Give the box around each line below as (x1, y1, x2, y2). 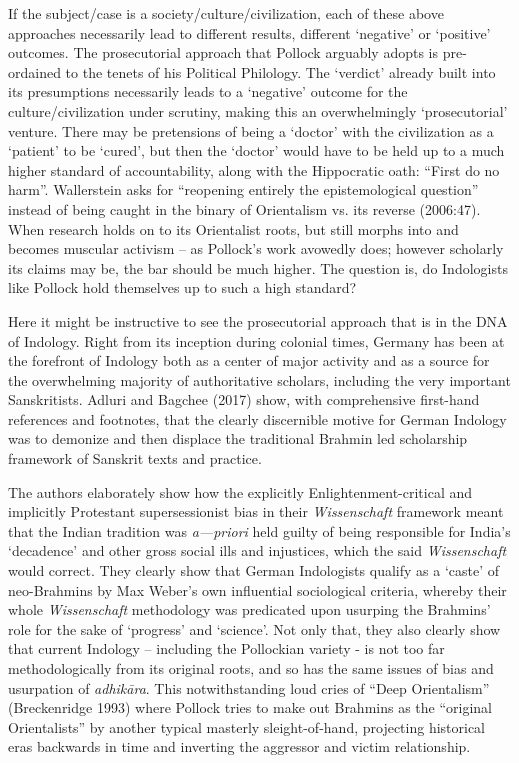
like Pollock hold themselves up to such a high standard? (8, 277, 357, 298)
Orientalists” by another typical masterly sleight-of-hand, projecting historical (8, 716, 486, 737)
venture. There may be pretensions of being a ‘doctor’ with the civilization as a (8, 120, 494, 141)
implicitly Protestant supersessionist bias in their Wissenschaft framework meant (8, 501, 504, 522)
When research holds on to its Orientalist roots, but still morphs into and (8, 218, 459, 239)
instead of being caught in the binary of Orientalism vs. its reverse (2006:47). (8, 198, 481, 219)
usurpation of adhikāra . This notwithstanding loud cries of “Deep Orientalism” (8, 677, 490, 698)
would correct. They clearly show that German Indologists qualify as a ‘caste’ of (8, 560, 500, 581)
